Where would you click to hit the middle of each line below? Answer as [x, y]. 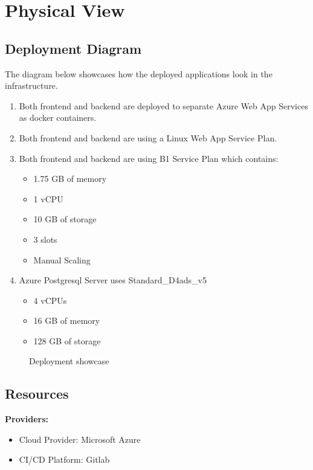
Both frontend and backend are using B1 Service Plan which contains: [149, 158]
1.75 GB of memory [70, 179]
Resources [37, 394]
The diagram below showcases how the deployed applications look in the [139, 73]
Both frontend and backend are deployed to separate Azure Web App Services [163, 105]
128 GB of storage [67, 340]
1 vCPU [48, 198]
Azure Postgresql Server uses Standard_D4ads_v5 [113, 280]
